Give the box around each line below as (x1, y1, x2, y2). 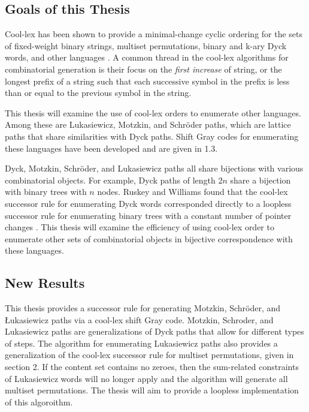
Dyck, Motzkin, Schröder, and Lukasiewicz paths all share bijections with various (5, 162, 304, 175)
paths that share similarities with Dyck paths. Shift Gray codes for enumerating (5, 130, 299, 142)
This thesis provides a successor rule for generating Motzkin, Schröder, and (5, 302, 281, 314)
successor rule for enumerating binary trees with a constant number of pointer (5, 209, 292, 221)
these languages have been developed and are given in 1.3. (5, 142, 218, 154)
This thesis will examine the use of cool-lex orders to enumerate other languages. (5, 106, 301, 119)
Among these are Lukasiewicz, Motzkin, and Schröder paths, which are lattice (5, 118, 291, 131)
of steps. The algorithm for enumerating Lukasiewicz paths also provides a (5, 336, 278, 349)
